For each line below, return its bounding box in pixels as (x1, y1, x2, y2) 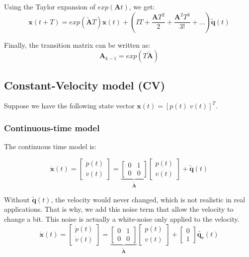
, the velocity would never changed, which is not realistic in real (51, 194, 246, 204)
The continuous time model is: (4, 141, 96, 152)
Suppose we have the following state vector (4, 100, 135, 111)
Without (4, 194, 30, 204)
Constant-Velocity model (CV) (4, 77, 166, 92)
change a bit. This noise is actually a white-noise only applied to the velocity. (4, 213, 240, 224)
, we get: (129, 1, 155, 11)
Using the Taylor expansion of (4, 1, 95, 11)
